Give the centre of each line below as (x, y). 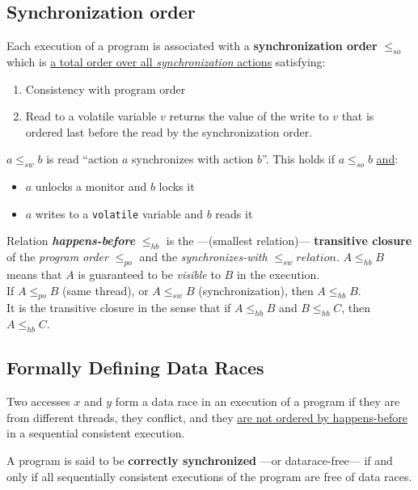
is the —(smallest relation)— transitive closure (289, 241)
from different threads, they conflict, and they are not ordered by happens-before (207, 417)
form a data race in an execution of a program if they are (258, 401)
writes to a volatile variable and (119, 213)
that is (358, 116)
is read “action (82, 159)
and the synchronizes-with (203, 257)
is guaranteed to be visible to (149, 275)
